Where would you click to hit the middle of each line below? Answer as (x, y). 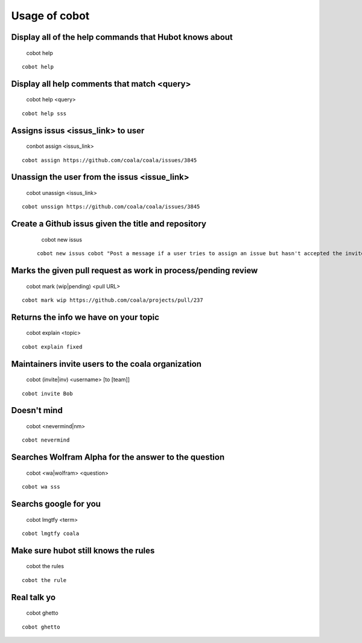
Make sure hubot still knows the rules (83, 550)
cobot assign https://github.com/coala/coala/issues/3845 (110, 160)
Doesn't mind (37, 410)
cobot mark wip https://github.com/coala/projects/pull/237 (113, 300)
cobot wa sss (41, 487)
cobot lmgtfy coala (51, 533)
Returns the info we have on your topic (85, 317)
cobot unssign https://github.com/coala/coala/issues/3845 (111, 207)
